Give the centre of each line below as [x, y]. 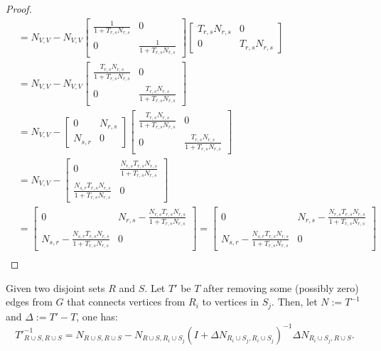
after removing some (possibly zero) [281, 287]
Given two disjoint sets [55, 287]
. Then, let [295, 302]
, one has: [97, 316]
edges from [29, 302]
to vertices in [231, 302]
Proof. [19, 9]
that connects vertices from [126, 302]
